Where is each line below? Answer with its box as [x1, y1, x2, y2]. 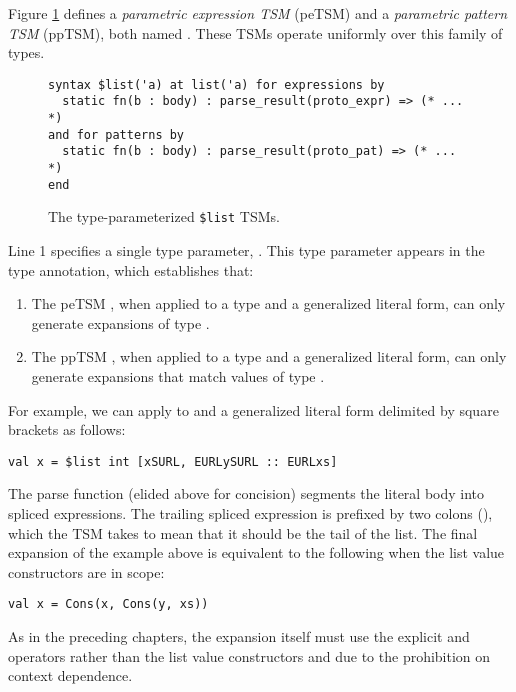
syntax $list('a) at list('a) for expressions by [48, 77, 385, 92]
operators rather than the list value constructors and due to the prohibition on [8, 645, 491, 666]
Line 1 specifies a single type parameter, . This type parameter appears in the [8, 240, 485, 261]
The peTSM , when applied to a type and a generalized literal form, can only [31, 293, 506, 314]
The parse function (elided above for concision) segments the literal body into [8, 483, 485, 504]
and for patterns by [48, 127, 185, 142]
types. [8, 42, 45, 63]
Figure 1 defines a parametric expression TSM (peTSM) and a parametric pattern [8, 3, 508, 23]
